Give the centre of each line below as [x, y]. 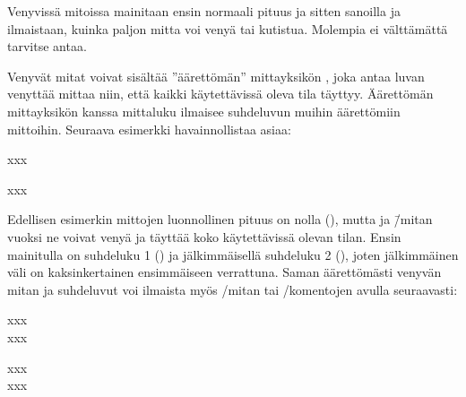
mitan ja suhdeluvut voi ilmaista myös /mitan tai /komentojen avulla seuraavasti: [233, 289]
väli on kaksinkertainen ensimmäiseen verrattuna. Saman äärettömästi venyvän [224, 272]
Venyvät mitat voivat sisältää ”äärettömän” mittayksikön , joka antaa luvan [216, 76]
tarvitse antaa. [47, 46]
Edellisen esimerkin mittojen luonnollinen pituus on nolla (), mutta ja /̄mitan [220, 219]
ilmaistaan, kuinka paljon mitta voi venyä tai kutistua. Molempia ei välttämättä [228, 28]
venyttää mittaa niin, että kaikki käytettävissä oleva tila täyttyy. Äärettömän [220, 94]
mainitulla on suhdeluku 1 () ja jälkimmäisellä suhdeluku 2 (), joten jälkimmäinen [233, 254]
